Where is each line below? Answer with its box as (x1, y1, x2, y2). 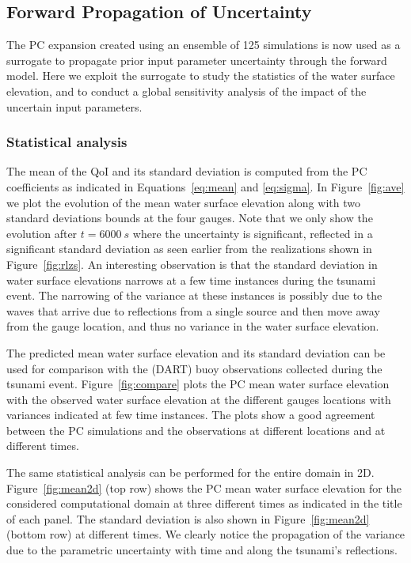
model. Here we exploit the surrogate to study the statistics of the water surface (6, 67, 395, 84)
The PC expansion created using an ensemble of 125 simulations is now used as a (6, 36, 401, 53)
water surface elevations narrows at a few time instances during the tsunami (6, 271, 376, 288)
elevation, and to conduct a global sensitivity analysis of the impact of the (6, 82, 367, 99)
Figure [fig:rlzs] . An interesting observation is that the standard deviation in (6, 255, 378, 272)
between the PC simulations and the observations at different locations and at (6, 421, 386, 438)
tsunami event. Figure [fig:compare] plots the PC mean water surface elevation (6, 376, 390, 392)
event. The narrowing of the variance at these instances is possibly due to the (6, 287, 382, 304)
